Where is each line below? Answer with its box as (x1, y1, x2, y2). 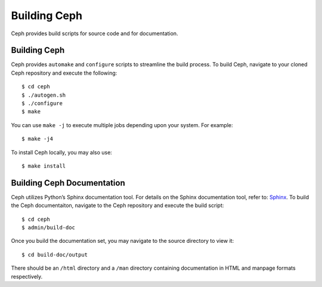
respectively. (11, 273, 43, 280)
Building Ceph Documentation (11, 178, 125, 188)
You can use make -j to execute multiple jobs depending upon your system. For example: (11, 121, 233, 128)
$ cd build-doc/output (21, 251, 88, 258)
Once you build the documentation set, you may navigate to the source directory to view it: (11, 237, 234, 245)
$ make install (21, 162, 66, 169)
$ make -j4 (21, 135, 54, 143)
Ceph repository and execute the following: (11, 69, 117, 76)
